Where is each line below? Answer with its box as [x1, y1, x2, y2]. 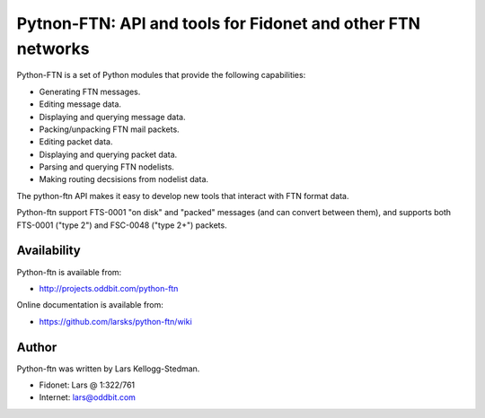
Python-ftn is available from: [16, 266, 122, 277]
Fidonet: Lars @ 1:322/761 [39, 379, 136, 390]
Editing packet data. [39, 136, 113, 147]
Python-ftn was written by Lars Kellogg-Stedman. [16, 363, 200, 374]
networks [16, 39, 90, 58]
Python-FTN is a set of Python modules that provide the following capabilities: [16, 70, 306, 81]
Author [16, 339, 57, 354]
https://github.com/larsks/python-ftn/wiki [39, 316, 192, 327]
